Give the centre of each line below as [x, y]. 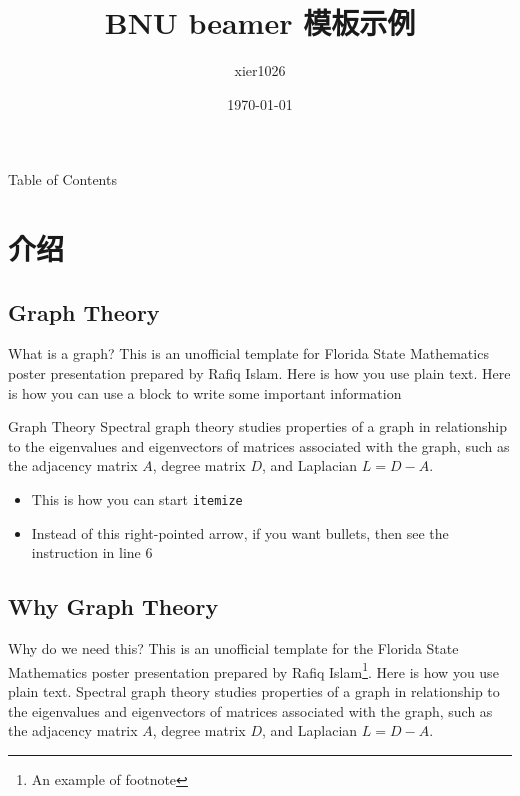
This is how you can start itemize [137, 499]
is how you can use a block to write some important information [205, 392]
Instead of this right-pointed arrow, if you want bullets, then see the [240, 532]
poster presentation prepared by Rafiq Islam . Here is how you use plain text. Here [259, 373]
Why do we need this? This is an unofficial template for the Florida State [233, 648]
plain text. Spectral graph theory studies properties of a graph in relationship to [254, 690]
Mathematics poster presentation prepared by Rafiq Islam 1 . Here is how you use [253, 670]
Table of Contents [62, 179]
